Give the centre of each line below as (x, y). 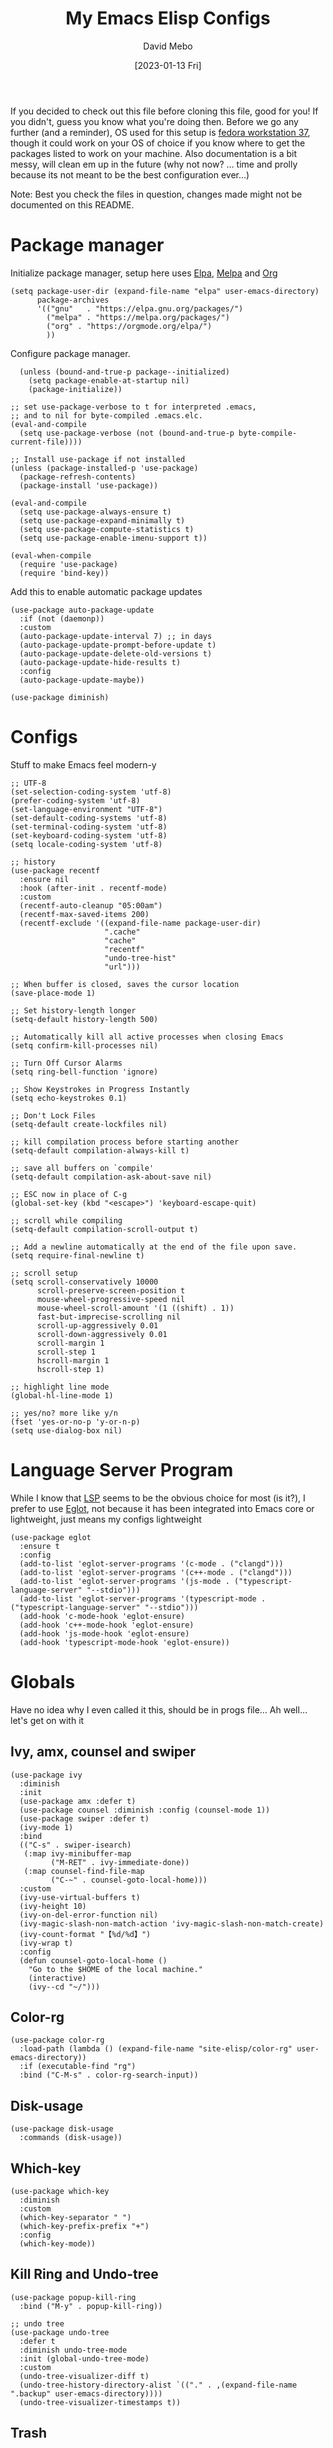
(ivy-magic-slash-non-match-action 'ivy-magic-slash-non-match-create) (172, 1923)
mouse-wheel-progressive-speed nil (111, 1299)
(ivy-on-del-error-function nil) (89, 1915)
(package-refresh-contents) (78, 477)
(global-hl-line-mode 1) (62, 1395)
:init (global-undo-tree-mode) (84, 2358)
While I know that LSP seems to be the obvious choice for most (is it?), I (158, 1498)
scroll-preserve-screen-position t (111, 1290)
